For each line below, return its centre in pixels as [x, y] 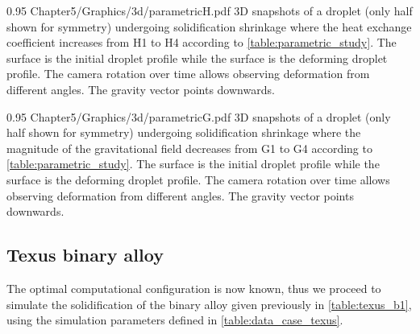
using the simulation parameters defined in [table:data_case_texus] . [175, 320]
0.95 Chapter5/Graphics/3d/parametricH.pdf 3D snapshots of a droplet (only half [210, 10]
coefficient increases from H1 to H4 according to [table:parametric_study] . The [202, 42]
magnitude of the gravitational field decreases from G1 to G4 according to [189, 148]
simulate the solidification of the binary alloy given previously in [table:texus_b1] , [209, 304]
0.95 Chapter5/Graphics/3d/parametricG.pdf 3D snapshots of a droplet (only [199, 116]
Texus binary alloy [85, 255]
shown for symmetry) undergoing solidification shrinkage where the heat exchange [209, 26]
